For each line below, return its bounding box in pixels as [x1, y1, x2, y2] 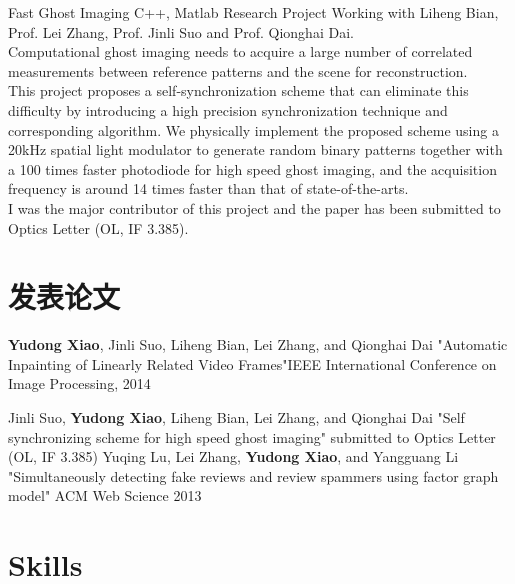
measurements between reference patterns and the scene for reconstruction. [8, 60, 468, 81]
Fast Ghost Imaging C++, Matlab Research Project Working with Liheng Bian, [8, 2, 499, 22]
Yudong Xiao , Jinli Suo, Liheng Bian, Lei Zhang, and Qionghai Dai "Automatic [8, 334, 508, 355]
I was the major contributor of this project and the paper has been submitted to [8, 197, 501, 218]
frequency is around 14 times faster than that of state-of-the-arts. [8, 178, 409, 199]
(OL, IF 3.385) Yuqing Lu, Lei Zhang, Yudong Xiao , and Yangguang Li [8, 446, 459, 467]
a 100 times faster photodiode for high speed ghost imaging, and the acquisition [8, 158, 497, 179]
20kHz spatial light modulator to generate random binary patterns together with [8, 139, 503, 160]
